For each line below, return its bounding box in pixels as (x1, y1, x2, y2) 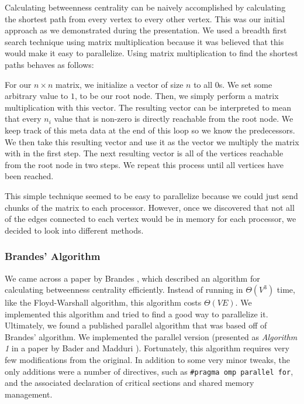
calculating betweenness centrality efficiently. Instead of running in (5, 283, 243, 296)
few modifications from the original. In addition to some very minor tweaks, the (5, 354, 291, 366)
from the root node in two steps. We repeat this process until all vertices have (5, 158, 284, 170)
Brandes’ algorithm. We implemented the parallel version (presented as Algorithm (5, 330, 298, 343)
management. (5, 388, 53, 400)
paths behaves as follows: (5, 58, 94, 70)
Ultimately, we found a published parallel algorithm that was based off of (5, 319, 267, 331)
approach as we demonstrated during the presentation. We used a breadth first (5, 24, 287, 36)
